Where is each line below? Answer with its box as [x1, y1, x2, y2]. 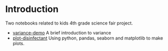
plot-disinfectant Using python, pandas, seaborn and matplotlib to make [12, 35, 163, 41]
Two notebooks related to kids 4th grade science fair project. [5, 20, 133, 26]
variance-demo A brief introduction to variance [12, 29, 112, 35]
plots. [12, 40, 25, 46]
